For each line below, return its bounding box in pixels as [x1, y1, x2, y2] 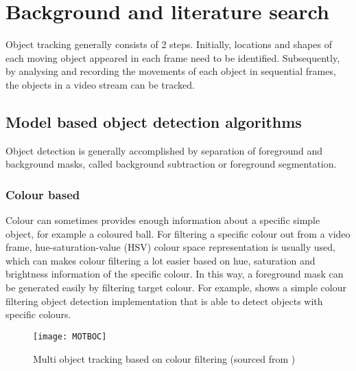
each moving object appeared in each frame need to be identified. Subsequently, [5, 50, 340, 65]
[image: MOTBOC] [33, 331, 107, 341]
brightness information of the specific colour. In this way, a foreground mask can [5, 267, 344, 281]
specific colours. [5, 307, 71, 322]
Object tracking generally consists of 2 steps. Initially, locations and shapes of [5, 37, 332, 52]
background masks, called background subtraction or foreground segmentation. [5, 157, 337, 171]
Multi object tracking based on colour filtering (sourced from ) [33, 351, 296, 366]
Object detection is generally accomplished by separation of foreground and [5, 143, 323, 157]
